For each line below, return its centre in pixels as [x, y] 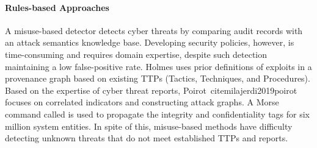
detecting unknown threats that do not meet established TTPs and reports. [147, 138]
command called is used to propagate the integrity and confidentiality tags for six [157, 114]
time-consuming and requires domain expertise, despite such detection [136, 54]
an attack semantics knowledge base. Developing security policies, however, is [150, 42]
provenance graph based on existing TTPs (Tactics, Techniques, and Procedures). [158, 78]
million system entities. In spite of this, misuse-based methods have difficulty [149, 126]
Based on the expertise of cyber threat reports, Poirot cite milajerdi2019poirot [151, 90]
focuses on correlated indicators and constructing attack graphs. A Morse [142, 102]
